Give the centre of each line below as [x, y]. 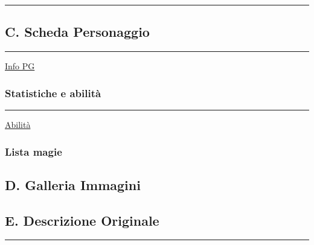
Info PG [20, 66]
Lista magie [34, 151]
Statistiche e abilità [53, 93]
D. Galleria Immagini [73, 184]
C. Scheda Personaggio [77, 32]
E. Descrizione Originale [82, 220]
